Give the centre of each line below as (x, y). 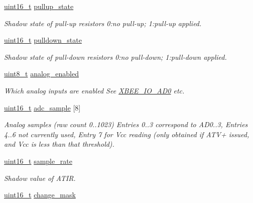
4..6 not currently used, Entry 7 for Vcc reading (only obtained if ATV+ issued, (127, 134)
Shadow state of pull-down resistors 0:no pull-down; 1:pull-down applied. (115, 57)
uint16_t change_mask (40, 195)
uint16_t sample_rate (38, 161)
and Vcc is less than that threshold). (59, 144)
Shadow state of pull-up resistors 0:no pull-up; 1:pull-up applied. (103, 23)
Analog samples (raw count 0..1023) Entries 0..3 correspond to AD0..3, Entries (126, 124)
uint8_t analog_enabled (41, 74)
